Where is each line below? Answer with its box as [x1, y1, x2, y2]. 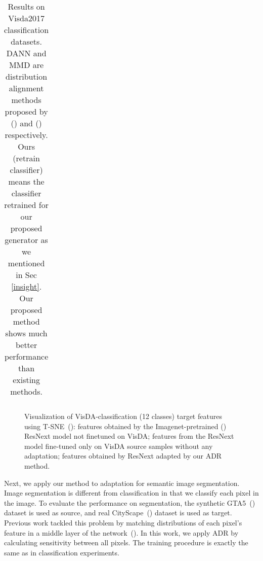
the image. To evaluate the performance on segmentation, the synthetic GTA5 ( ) [4, 497, 255, 508]
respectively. [5, 129, 48, 141]
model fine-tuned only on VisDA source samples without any [24, 440, 213, 451]
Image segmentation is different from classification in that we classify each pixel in [4, 487, 259, 498]
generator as [5, 234, 48, 246]
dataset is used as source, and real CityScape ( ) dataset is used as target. [4, 507, 232, 518]
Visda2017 [8, 12, 45, 24]
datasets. [11, 36, 42, 47]
